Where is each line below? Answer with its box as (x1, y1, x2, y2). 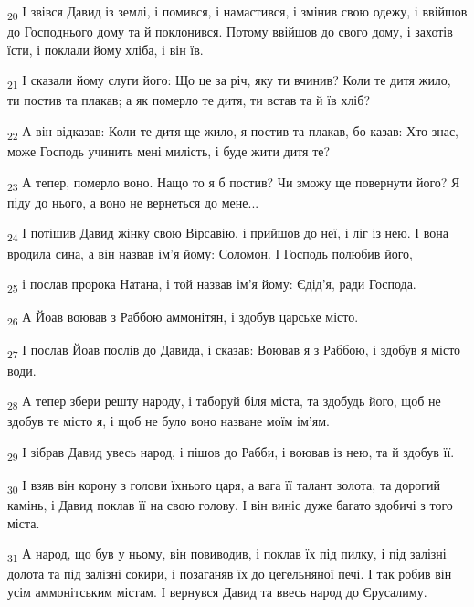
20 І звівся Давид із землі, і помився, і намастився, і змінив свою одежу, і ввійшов (7, 2, 468, 23)
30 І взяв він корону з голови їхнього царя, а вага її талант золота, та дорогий (7, 475, 440, 496)
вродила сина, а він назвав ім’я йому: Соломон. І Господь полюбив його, (7, 243, 413, 262)
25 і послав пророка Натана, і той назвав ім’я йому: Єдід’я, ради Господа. (7, 274, 416, 295)
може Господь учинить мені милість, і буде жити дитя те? (7, 142, 331, 161)
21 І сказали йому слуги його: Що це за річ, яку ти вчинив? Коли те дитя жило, (7, 70, 451, 92)
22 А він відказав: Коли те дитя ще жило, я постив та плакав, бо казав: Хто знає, (7, 122, 458, 143)
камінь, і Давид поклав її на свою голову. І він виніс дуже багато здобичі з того (7, 495, 453, 515)
